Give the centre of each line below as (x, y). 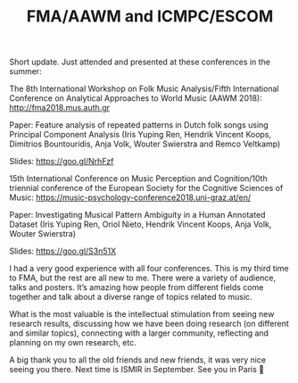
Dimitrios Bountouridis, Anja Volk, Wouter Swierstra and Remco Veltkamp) (145, 144)
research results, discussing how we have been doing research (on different (149, 324)
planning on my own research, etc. (73, 343)
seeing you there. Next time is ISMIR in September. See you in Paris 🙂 (137, 370)
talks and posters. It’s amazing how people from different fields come (137, 287)
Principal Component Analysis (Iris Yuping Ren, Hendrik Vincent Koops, (141, 135)
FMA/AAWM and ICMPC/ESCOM (150, 17)
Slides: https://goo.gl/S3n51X (63, 251)
